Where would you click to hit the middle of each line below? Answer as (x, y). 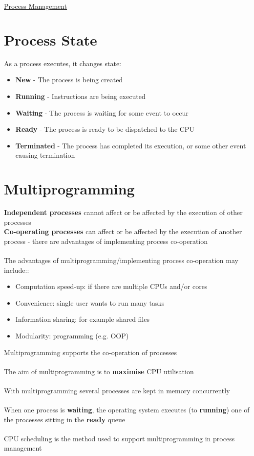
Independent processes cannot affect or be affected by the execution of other (123, 212)
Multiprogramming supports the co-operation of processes (91, 352)
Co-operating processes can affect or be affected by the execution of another (123, 231)
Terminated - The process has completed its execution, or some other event (131, 145)
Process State (51, 39)
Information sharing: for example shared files (82, 319)
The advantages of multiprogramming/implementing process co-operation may (121, 260)
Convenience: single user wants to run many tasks (90, 302)
